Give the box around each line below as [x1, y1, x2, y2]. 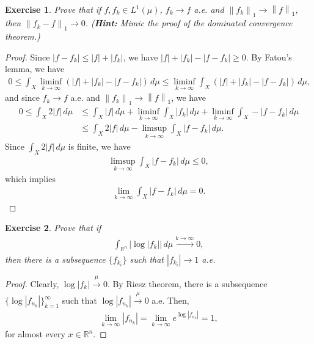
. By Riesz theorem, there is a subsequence [107, 277, 268, 290]
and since [5, 91, 40, 104]
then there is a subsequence [5, 253, 106, 266]
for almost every [5, 328, 65, 340]
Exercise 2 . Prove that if [5, 221, 101, 234]
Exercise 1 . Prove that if [5, 3, 101, 15]
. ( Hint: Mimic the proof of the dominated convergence [85, 16, 293, 29]
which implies [5, 172, 56, 185]
